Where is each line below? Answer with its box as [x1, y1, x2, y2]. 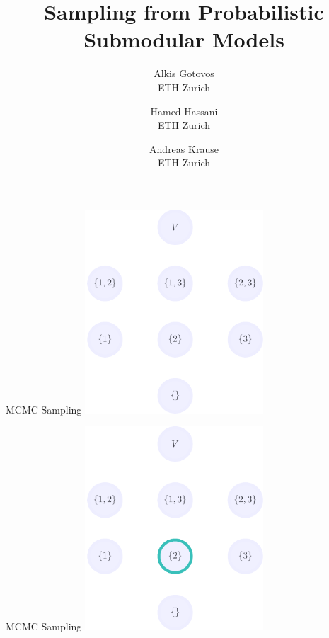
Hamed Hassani [150, 103, 218, 118]
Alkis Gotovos [154, 66, 214, 81]
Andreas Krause [149, 141, 219, 156]
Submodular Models [83, 25, 284, 54]
